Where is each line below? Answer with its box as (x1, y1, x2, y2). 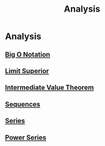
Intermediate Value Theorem (5, 83, 94, 92)
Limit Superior (5, 67, 49, 75)
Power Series (5, 133, 46, 142)
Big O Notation (5, 50, 50, 59)
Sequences (5, 100, 41, 108)
